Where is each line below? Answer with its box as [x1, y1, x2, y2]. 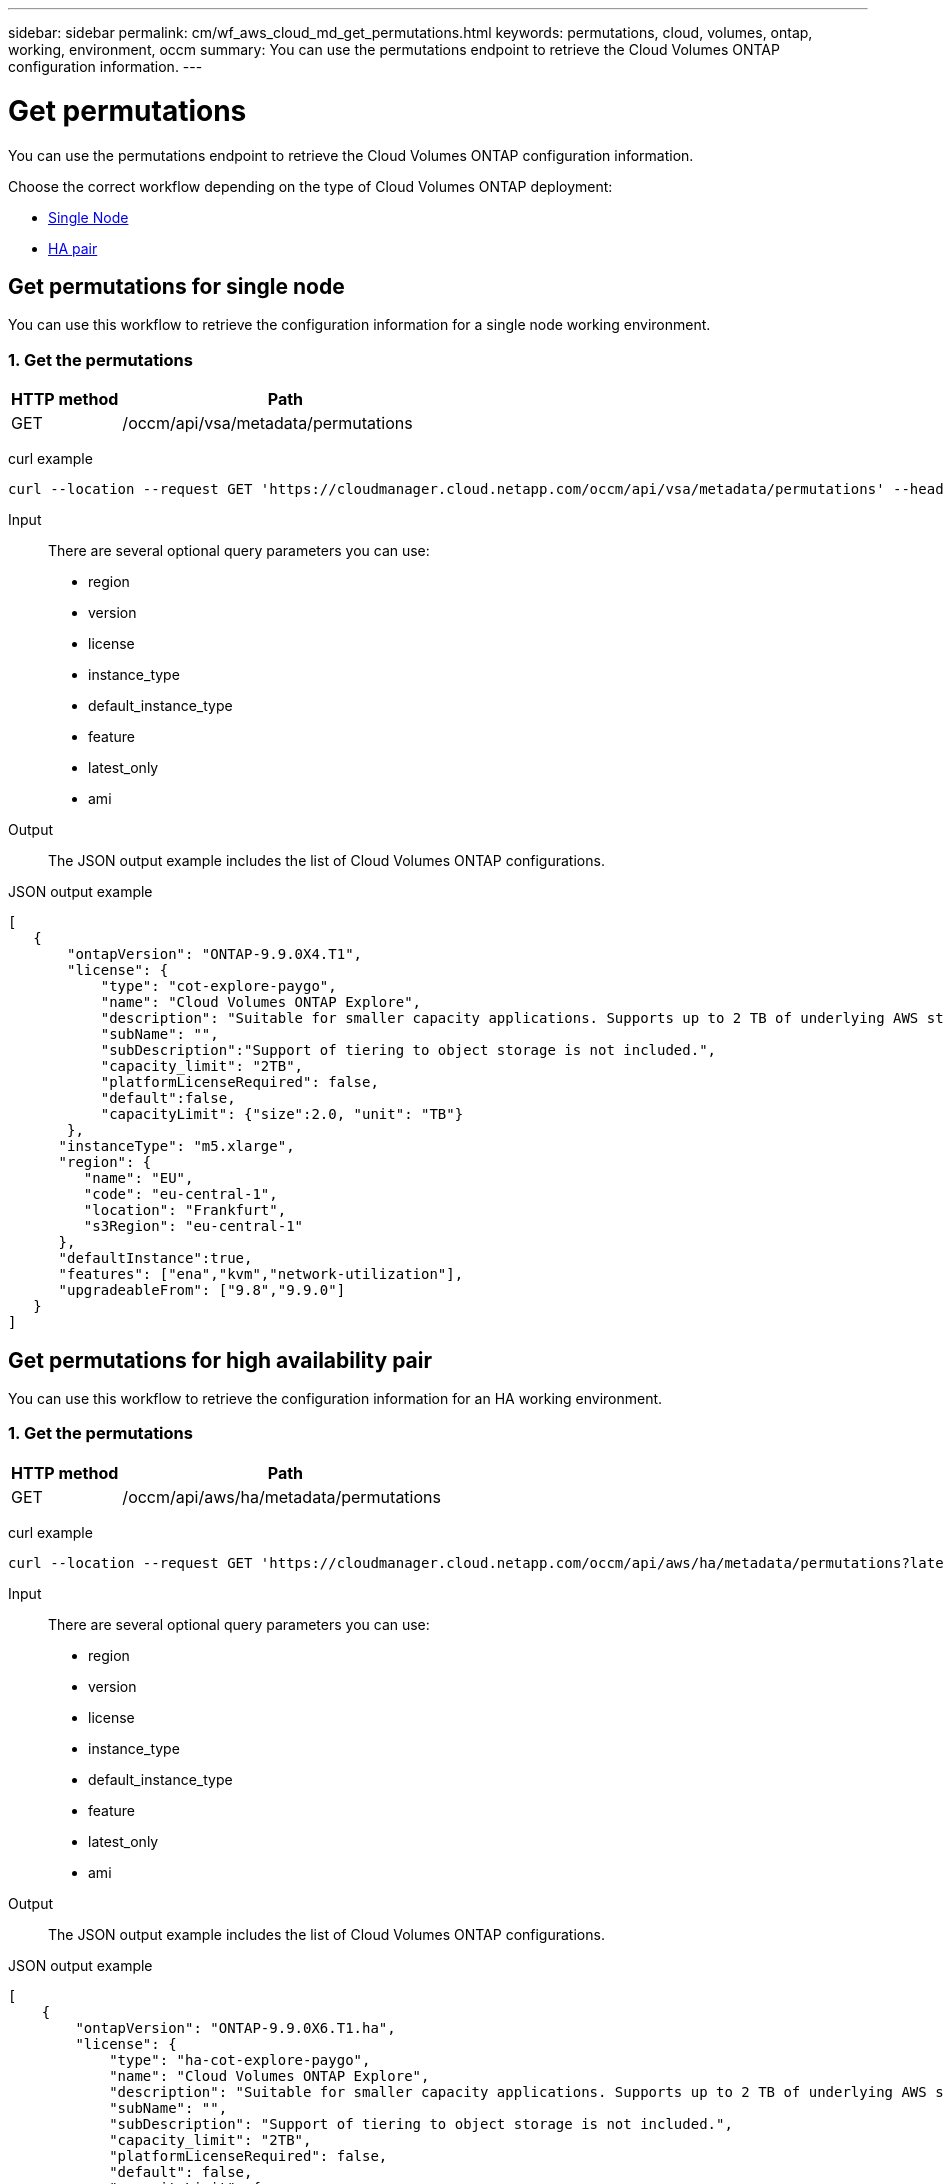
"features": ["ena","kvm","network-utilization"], [58, 1266, 464, 1283]
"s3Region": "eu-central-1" [83, 1218, 304, 1235]
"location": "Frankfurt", [83, 1202, 287, 1219]
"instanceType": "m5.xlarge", [58, 1138, 295, 1155]
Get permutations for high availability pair [8, 1347, 433, 1373]
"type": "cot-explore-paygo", [100, 978, 337, 995]
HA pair [48, 239, 98, 257]
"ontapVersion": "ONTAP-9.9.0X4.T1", [67, 946, 363, 963]
